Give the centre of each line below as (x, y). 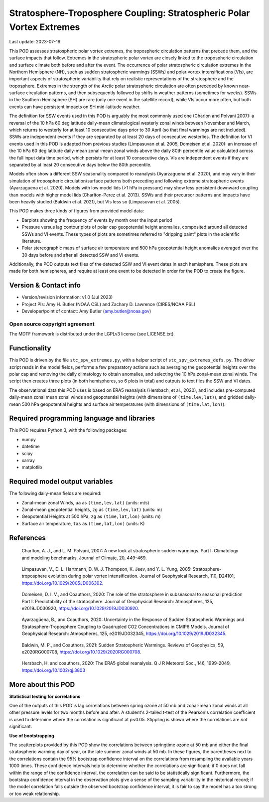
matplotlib (32, 467)
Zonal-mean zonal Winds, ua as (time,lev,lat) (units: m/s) (85, 502)
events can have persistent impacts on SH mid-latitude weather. (75, 107)
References (27, 538)
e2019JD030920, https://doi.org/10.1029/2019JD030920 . (80, 608)
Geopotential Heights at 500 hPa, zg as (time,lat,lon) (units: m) (91, 516)
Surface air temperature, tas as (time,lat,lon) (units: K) (83, 523)
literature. (32, 241)
